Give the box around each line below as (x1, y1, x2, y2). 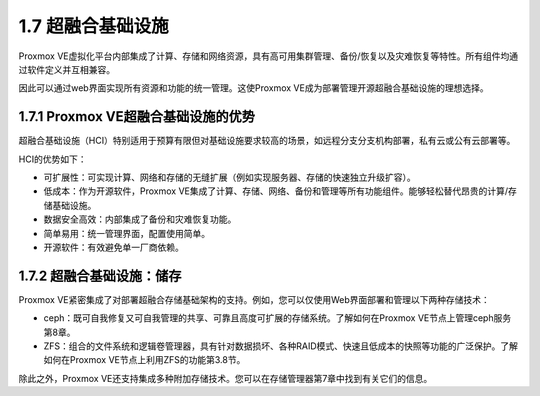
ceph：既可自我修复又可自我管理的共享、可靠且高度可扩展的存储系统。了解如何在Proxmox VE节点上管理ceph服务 (43, 312, 512, 324)
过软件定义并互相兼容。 (18, 63, 115, 75)
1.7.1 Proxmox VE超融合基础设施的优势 (18, 108, 255, 125)
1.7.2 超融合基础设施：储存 (18, 267, 182, 284)
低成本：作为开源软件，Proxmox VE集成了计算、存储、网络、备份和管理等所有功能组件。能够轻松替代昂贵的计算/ (43, 185, 509, 197)
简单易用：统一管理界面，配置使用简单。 (43, 227, 210, 239)
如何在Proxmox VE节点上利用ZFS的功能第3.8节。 (43, 354, 246, 366)
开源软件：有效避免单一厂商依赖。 (43, 241, 184, 253)
